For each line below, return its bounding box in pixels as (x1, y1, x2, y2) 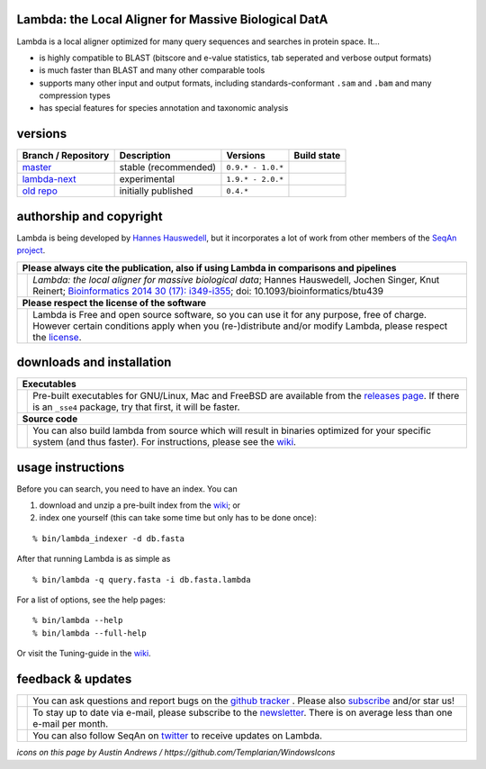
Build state (293, 149, 341, 162)
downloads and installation (16, 355, 172, 370)
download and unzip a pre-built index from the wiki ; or (39, 500, 241, 511)
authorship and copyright (16, 208, 163, 224)
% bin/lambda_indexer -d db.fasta (32, 533, 184, 544)
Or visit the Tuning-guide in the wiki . (16, 648, 152, 659)
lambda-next (22, 173, 76, 185)
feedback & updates (16, 672, 132, 687)
